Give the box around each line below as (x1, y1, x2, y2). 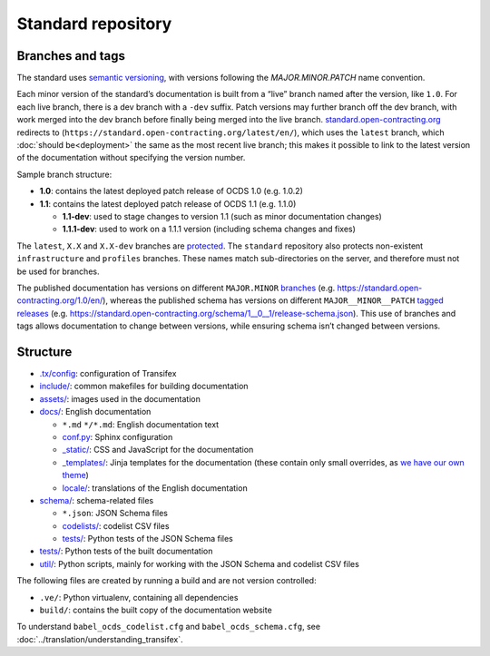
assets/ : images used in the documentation (39, 393, 201, 404)
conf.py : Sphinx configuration (62, 431, 173, 442)
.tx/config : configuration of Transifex (39, 368, 177, 378)
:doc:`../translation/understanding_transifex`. (16, 633, 183, 644)
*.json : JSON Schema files (62, 508, 168, 519)
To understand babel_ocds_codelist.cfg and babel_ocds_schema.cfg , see (16, 622, 321, 632)
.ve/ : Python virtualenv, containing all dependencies (39, 592, 239, 602)
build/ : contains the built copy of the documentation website (39, 604, 272, 616)
